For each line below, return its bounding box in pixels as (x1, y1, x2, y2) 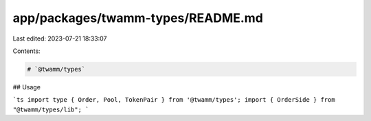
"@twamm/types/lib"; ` (12, 105, 89, 113)
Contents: (12, 47, 41, 55)
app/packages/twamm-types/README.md (12, 10, 264, 25)
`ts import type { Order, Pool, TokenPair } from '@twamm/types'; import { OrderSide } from (12, 96, 336, 104)
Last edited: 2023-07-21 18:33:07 (12, 34, 107, 43)
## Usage (12, 82, 41, 91)
